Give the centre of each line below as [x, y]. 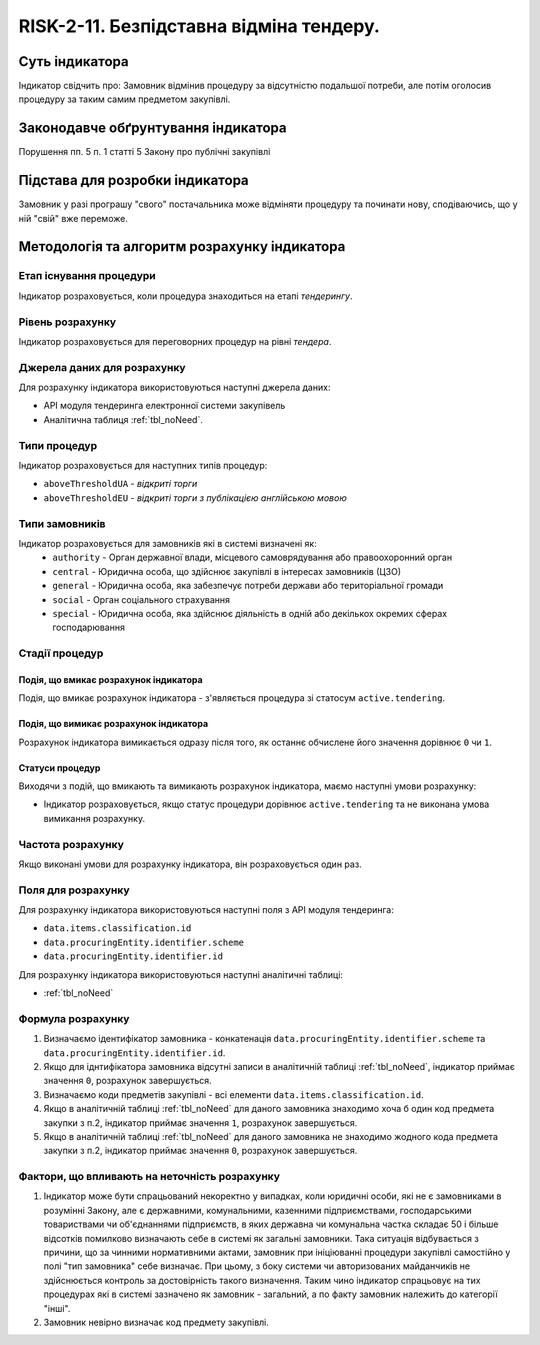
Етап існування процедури [87, 276]
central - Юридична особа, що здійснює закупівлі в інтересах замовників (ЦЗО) [227, 571]
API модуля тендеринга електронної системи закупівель [164, 406]
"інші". [57, 1308]
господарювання [88, 627]
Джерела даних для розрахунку [102, 367]
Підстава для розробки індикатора [133, 180]
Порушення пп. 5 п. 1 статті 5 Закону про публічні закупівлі [144, 152]
